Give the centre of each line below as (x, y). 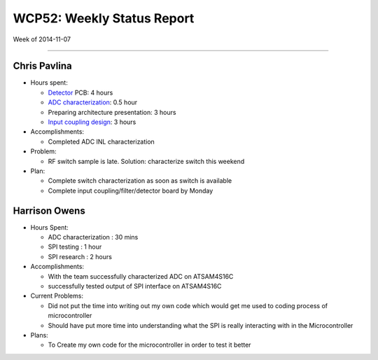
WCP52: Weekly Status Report (104, 18)
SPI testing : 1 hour (75, 247)
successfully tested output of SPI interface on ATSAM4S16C (135, 286)
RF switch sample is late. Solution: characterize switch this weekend (146, 161)
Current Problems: (57, 296)
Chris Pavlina (43, 66)
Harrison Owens (49, 210)
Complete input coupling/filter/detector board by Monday (131, 191)
